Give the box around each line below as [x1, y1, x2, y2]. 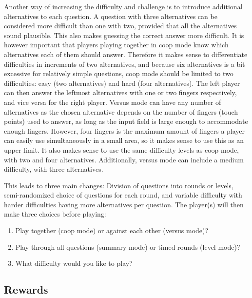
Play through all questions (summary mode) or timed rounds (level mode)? [15, 241, 240, 252]
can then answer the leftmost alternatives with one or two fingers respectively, [4, 87, 237, 98]
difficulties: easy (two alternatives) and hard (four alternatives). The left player [4, 78, 240, 88]
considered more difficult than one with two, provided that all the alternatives [4, 20, 237, 31]
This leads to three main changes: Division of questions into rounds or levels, [4, 180, 233, 190]
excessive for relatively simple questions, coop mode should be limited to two [4, 68, 233, 79]
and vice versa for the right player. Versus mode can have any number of [4, 97, 221, 107]
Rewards [4, 282, 48, 297]
